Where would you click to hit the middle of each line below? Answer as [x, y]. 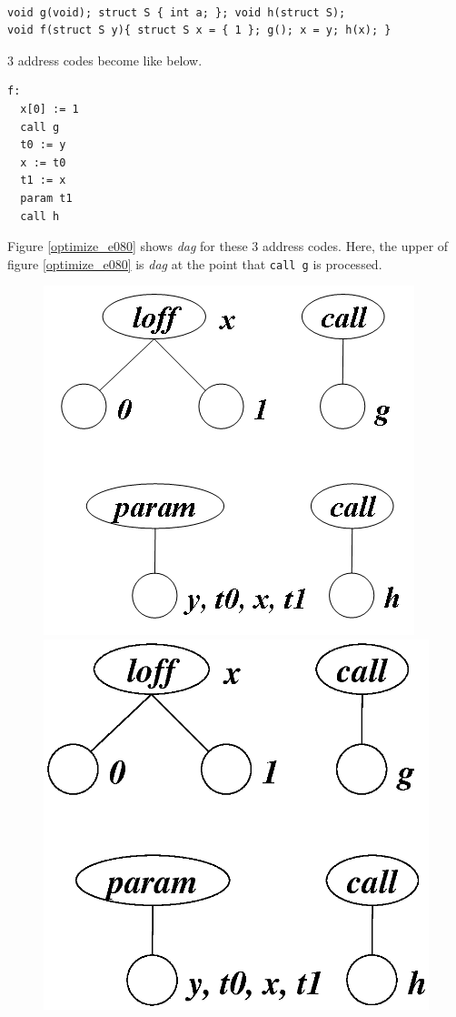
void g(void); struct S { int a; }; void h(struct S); [177, 12]
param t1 [46, 198]
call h [40, 216]
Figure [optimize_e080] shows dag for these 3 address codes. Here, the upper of [228, 246]
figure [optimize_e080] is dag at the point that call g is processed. [195, 263]
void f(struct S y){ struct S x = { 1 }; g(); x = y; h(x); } [199, 30]
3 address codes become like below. [105, 60]
